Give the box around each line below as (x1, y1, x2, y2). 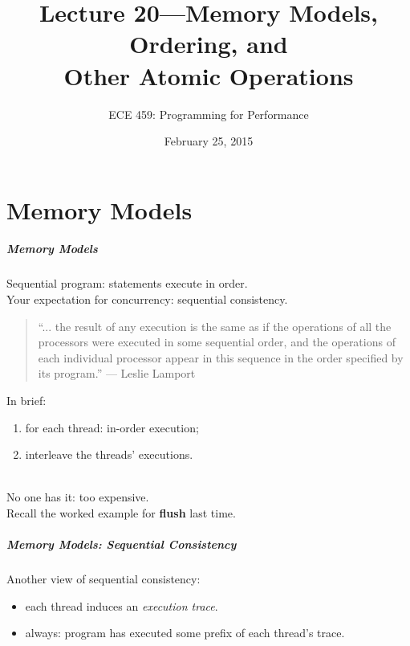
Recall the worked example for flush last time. (6, 504, 236, 521)
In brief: (6, 392, 47, 408)
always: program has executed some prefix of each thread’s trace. (25, 624, 345, 641)
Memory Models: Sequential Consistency (6, 536, 237, 553)
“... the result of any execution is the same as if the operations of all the (38, 317, 392, 334)
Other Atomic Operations (63, 59, 354, 92)
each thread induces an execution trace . (25, 597, 218, 614)
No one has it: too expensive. (6, 489, 149, 505)
